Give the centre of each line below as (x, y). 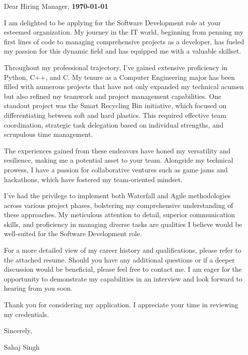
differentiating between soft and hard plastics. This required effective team (115, 115)
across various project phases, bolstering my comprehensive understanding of (119, 205)
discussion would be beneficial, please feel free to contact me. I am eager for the (123, 269)
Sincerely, (18, 330)
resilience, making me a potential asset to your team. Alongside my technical (119, 160)
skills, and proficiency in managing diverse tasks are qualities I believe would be (123, 224)
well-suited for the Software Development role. (73, 234)
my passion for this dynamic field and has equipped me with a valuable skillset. (123, 51)
